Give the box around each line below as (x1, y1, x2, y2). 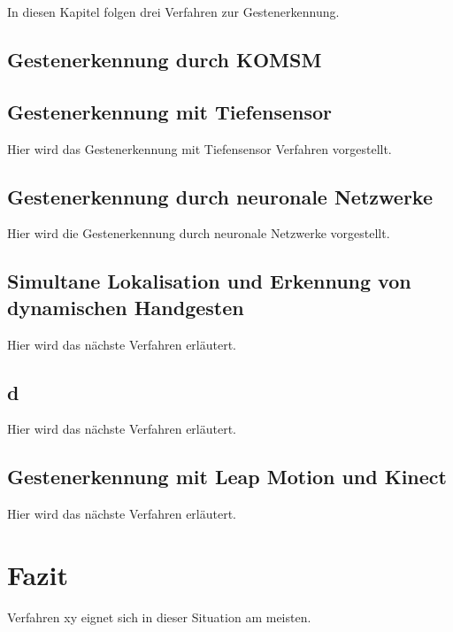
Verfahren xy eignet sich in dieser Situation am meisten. (7, 607, 311, 626)
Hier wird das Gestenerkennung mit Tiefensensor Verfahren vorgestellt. (7, 139, 392, 158)
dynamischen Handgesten (7, 293, 244, 320)
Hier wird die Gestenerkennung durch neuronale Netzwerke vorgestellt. (7, 224, 390, 243)
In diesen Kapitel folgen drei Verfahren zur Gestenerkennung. (7, 3, 340, 20)
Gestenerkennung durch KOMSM (7, 45, 322, 73)
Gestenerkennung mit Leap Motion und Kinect (7, 463, 447, 490)
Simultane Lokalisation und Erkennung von (7, 267, 411, 295)
